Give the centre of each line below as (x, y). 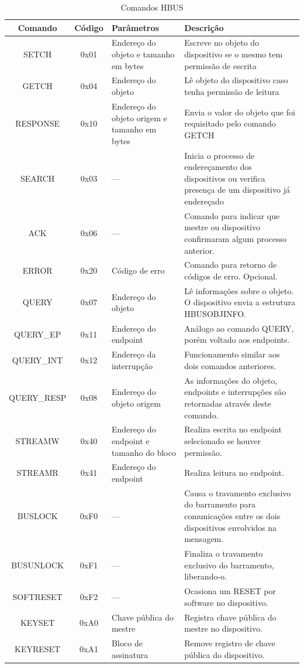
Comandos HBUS (152, 7)
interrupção (132, 365)
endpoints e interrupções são (235, 392)
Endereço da (134, 354)
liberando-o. (205, 576)
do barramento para (220, 504)
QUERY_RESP (38, 398)
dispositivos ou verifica (225, 178)
